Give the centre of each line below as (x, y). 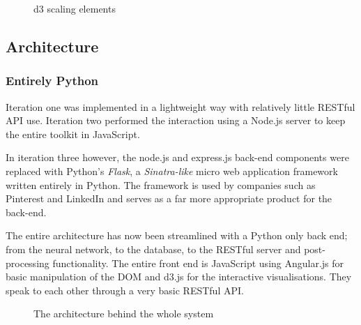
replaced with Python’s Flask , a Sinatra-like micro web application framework (172, 171)
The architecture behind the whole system (124, 313)
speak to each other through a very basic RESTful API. (125, 290)
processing (28, 263)
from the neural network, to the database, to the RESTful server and (153, 249)
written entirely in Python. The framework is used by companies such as (161, 184)
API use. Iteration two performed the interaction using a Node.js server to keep (176, 120)
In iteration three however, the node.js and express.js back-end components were (177, 157)
